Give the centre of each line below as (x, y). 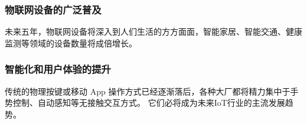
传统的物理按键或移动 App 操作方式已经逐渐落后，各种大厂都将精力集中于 (148, 91)
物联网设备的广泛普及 (53, 9)
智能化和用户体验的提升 (58, 69)
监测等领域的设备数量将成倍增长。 (71, 43)
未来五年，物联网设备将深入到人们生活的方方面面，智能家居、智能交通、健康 (153, 31)
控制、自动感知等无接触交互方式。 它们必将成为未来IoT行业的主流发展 (149, 103)
